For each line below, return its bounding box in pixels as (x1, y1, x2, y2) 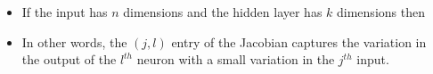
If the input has (21, 3, 108, 21)
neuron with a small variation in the (136, 50, 335, 69)
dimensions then (337, 3, 425, 21)
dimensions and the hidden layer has (123, 3, 323, 21)
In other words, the (21, 32, 127, 51)
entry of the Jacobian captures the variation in (171, 32, 427, 51)
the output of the (21, 50, 117, 69)
